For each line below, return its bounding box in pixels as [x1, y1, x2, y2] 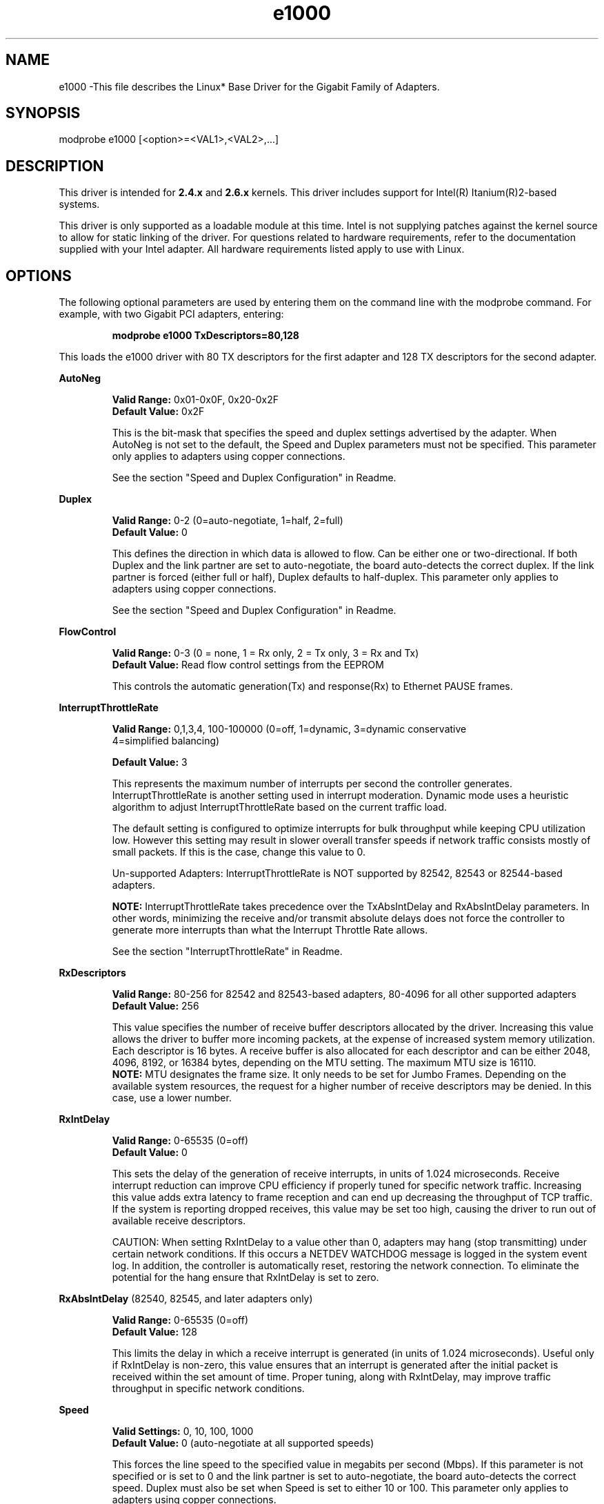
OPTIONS [6, 267, 72, 285]
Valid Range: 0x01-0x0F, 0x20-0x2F [112, 394, 279, 406]
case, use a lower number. [112, 1092, 232, 1104]
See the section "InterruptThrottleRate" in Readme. [112, 945, 343, 958]
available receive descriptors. [112, 1215, 246, 1227]
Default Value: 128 [112, 1326, 197, 1338]
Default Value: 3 [112, 756, 188, 769]
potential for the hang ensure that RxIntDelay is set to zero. [112, 1271, 379, 1284]
